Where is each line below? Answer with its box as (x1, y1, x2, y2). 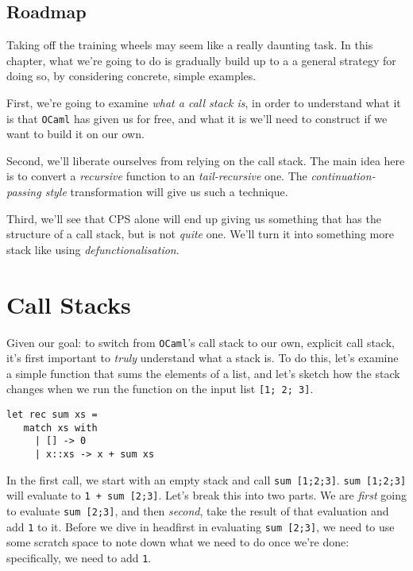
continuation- (311, 168, 376, 184)
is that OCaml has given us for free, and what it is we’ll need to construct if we (6, 110, 388, 126)
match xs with (23, 422, 98, 434)
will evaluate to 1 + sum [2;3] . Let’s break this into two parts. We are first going (6, 487, 407, 503)
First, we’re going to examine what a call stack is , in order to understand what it (6, 94, 401, 110)
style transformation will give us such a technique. (44, 183, 288, 200)
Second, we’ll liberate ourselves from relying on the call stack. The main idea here (6, 152, 405, 168)
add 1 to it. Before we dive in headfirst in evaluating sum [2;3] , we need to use (6, 518, 395, 534)
